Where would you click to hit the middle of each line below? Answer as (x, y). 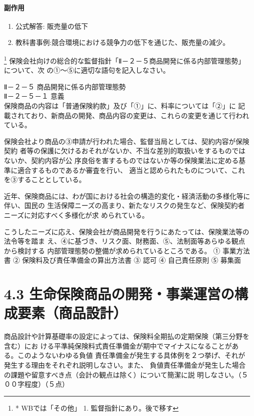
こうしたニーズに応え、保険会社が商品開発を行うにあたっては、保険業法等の (127, 231)
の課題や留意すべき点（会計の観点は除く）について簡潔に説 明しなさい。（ (123, 374)
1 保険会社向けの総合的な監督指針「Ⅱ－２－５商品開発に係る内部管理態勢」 (125, 60)
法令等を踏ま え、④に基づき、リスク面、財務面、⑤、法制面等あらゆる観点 (125, 241)
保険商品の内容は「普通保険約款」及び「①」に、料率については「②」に (120, 106)
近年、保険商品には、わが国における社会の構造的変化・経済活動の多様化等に (127, 196)
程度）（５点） (46, 384)
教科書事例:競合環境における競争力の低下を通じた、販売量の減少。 (122, 42)
